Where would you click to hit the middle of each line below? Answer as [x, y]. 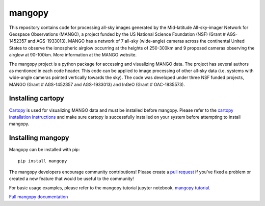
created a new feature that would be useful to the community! [72, 179]
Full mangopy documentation [39, 197]
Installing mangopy [39, 138]
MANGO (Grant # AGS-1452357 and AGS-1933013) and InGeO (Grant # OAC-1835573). [97, 84]
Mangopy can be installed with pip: [44, 150]
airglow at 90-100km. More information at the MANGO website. [73, 55]
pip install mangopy [42, 161]
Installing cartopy [37, 98]
